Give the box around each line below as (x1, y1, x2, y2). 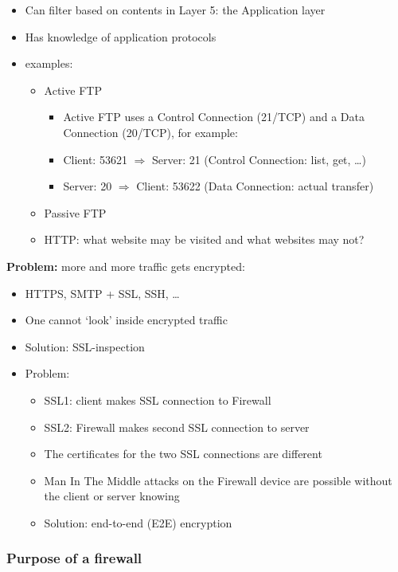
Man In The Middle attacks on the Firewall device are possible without (44, 472, 392, 488)
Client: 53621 (63, 151, 127, 167)
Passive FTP (44, 204, 107, 221)
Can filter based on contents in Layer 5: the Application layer (25, 2, 326, 18)
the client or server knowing (44, 488, 180, 504)
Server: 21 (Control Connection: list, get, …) (151, 151, 366, 167)
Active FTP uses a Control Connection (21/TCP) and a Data (63, 108, 365, 125)
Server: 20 (63, 178, 112, 194)
